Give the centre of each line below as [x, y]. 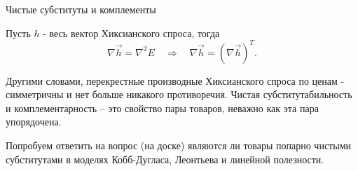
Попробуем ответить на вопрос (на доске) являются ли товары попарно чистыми [178, 145]
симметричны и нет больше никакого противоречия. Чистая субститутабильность [179, 94]
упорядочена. [34, 122]
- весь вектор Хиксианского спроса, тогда [131, 33]
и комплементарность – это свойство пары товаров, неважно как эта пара [162, 108]
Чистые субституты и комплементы [81, 9]
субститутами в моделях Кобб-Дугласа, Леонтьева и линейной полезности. [165, 159]
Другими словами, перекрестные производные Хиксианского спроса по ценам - [175, 80]
